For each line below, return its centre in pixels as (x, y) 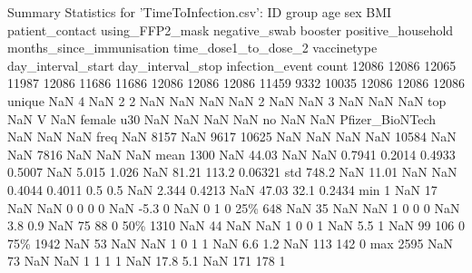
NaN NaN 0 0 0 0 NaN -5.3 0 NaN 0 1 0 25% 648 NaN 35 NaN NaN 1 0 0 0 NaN (234, 207)
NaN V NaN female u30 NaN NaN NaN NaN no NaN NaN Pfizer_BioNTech (222, 118)
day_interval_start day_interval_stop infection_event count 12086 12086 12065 (232, 65)
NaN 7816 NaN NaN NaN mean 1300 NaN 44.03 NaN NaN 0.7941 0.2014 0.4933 (231, 154)
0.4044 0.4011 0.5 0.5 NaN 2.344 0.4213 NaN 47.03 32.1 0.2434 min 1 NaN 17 (222, 189)
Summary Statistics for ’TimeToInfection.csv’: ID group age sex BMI (200, 12)
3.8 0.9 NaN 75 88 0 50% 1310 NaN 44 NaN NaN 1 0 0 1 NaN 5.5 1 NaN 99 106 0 (236, 225)
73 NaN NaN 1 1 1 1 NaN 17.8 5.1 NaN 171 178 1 (147, 261)
